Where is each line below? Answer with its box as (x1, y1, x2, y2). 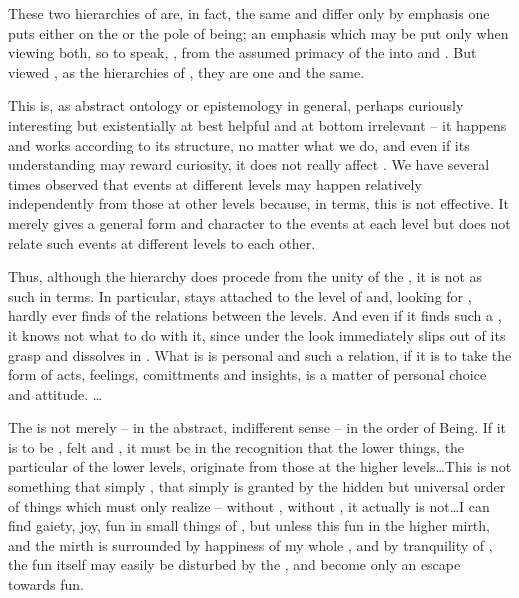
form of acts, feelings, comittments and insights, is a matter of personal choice (8, 364, 487, 385)
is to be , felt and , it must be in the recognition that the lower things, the (8, 436, 465, 457)
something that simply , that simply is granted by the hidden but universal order (8, 476, 506, 497)
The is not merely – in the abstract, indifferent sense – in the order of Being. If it (8, 417, 507, 438)
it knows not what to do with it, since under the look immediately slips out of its (8, 324, 506, 345)
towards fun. (8, 574, 84, 595)
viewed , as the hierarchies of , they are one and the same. (8, 61, 365, 82)
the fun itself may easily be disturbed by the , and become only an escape (8, 554, 461, 575)
